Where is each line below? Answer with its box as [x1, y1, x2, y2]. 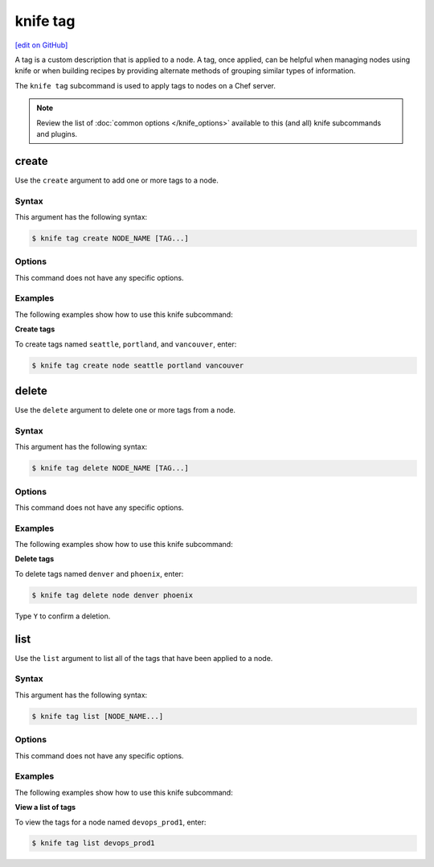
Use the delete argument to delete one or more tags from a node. [14, 405, 236, 415]
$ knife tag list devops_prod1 [31, 839, 156, 848]
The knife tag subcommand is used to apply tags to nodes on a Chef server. [14, 80, 276, 90]
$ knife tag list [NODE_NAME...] [31, 712, 164, 721]
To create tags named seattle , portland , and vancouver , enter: [14, 339, 237, 349]
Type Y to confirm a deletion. [14, 611, 111, 621]
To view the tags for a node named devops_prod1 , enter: [14, 817, 207, 827]
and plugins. [36, 129, 78, 138]
